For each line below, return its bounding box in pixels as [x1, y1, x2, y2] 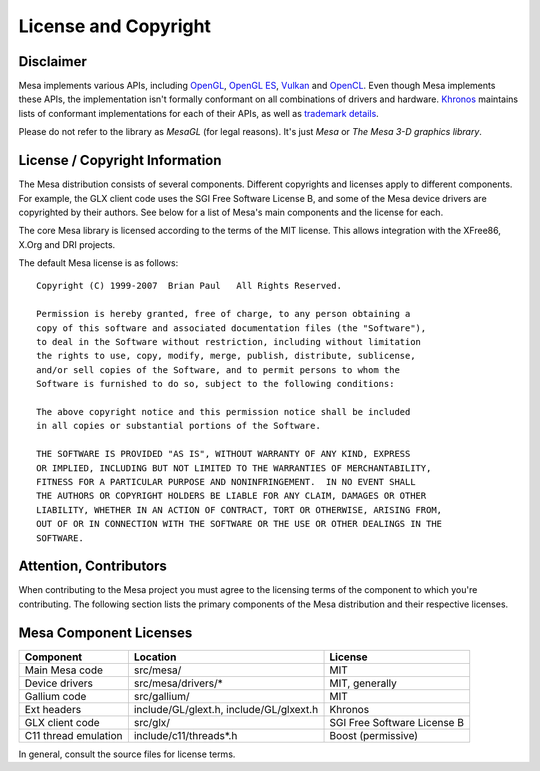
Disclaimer [18, 53, 87, 70]
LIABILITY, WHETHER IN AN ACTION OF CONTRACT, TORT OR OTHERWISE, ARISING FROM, [36, 504, 443, 515]
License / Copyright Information [18, 152, 222, 169]
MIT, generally [329, 676, 397, 690]
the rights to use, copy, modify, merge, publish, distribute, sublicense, [36, 350, 416, 362]
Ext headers [24, 702, 82, 716]
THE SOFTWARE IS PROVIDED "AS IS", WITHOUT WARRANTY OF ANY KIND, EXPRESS [36, 448, 411, 460]
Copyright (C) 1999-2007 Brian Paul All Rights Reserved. [36, 280, 342, 292]
